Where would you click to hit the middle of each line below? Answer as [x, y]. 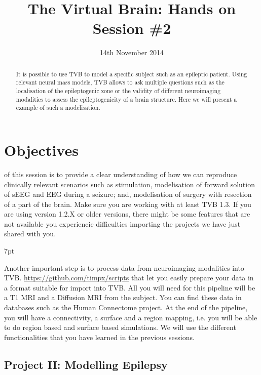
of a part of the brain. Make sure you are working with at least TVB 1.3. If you [128, 204]
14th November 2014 [132, 52]
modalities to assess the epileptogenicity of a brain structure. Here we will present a [126, 99]
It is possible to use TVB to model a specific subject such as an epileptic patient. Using [132, 74]
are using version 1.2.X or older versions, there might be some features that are [127, 214]
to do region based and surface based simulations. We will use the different [120, 327]
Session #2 [132, 28]
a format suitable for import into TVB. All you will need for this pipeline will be [130, 287]
